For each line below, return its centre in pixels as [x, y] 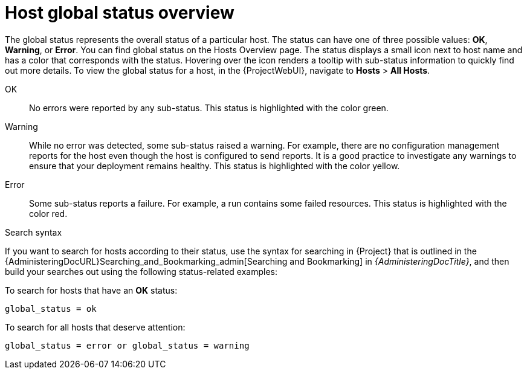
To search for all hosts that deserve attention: [95, 327]
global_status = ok [51, 308]
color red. [48, 213]
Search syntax [34, 232]
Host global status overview [120, 13]
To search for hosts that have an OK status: [91, 290]
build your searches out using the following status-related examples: [141, 271]
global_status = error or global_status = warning [127, 345]
